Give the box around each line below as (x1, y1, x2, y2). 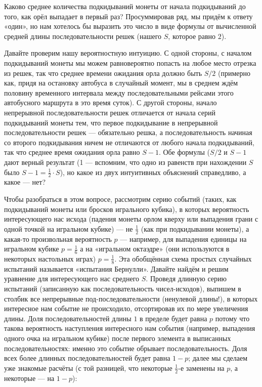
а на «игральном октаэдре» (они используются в (80, 243, 230, 254)
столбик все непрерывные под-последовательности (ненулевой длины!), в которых (4, 293, 258, 304)
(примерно (217, 67, 250, 78)
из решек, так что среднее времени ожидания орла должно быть (4, 67, 202, 78)
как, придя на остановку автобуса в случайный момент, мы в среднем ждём (4, 77, 238, 88)
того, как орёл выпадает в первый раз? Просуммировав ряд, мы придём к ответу (4, 11, 253, 21)
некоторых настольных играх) (4, 253, 96, 264)
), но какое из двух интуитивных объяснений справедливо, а (60, 166, 246, 177)
